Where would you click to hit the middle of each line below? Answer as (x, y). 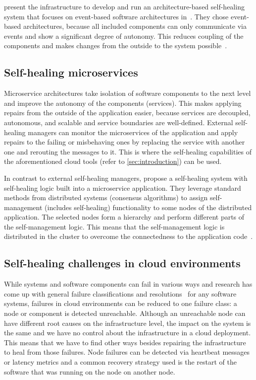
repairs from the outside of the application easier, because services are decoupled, (127, 113)
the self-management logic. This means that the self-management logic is (114, 226)
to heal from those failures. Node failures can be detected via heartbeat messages (127, 352)
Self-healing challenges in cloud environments (122, 263)
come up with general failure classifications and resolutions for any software (120, 293)
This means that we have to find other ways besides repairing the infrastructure (125, 342)
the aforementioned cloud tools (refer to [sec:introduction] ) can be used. (113, 161)
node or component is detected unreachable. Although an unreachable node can (125, 313)
